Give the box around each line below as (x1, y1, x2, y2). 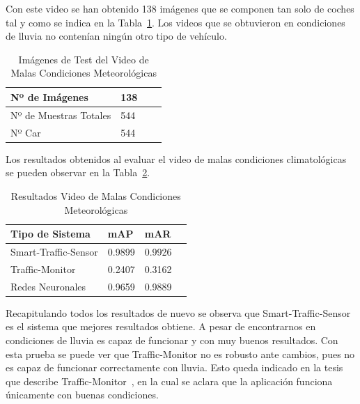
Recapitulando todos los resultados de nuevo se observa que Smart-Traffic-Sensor (6, 305, 351, 320)
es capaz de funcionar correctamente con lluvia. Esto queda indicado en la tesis (6, 360, 343, 375)
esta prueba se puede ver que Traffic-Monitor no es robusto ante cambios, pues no (6, 346, 355, 361)
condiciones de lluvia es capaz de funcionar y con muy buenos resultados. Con (6, 332, 338, 347)
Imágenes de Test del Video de (18, 52, 149, 66)
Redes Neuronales (10, 279, 86, 293)
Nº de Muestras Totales (10, 107, 111, 122)
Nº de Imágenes (10, 89, 88, 104)
